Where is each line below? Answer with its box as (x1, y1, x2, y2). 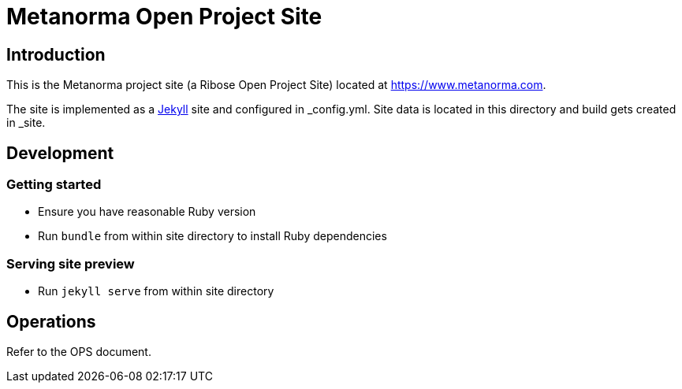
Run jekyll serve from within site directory (38, 284, 274, 298)
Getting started (6, 176, 102, 193)
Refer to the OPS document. (6, 344, 151, 358)
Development (6, 143, 114, 163)
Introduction (6, 44, 106, 65)
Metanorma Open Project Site (6, 3, 322, 30)
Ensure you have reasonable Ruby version (38, 205, 256, 219)
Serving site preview (6, 255, 135, 272)
